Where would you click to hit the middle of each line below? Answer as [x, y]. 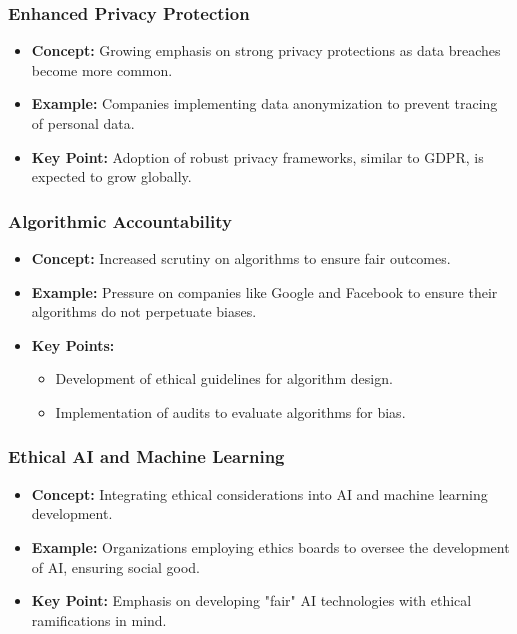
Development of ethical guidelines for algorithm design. [224, 378]
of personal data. [83, 123]
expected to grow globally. [111, 176]
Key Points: [73, 344]
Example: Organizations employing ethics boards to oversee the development [270, 546]
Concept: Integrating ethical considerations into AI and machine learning [259, 493]
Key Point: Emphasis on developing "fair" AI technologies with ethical [251, 600]
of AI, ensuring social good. [116, 566]
